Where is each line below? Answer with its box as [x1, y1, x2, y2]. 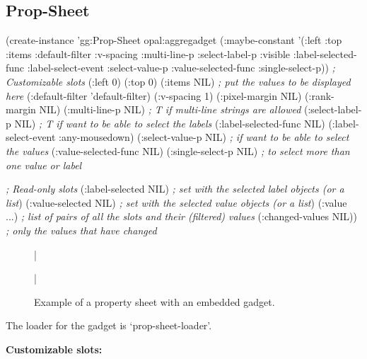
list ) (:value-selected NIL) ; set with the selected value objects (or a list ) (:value [6, 195, 347, 210]
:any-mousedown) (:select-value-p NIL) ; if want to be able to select [59, 130, 349, 144]
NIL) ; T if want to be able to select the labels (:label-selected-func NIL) [14, 115, 325, 130]
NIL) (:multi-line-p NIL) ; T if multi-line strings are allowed [39, 102, 301, 117]
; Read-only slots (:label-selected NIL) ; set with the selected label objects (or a [6, 181, 344, 196]
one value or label [6, 157, 82, 172]
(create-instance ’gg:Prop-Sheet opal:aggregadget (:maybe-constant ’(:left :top [6, 33, 342, 47]
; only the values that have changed [6, 222, 157, 237]
